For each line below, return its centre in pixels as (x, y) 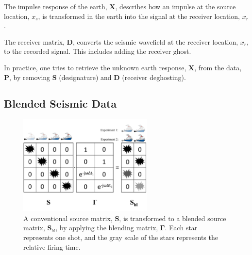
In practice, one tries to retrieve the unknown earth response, (95, 67)
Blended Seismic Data (60, 103)
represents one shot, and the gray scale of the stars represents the (121, 237)
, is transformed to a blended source (173, 218)
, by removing (30, 77)
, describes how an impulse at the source (176, 6)
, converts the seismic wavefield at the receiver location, (155, 41)
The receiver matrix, (34, 41)
